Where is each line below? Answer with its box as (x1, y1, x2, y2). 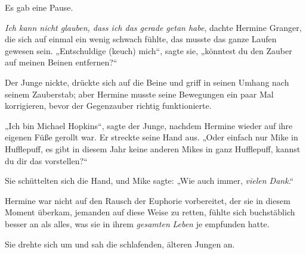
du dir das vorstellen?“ (5, 154, 88, 167)
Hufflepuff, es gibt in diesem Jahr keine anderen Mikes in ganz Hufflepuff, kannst (5, 142, 301, 155)
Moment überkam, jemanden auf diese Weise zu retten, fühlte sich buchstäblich (5, 206, 295, 218)
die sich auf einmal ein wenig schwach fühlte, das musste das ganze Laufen (5, 33, 277, 45)
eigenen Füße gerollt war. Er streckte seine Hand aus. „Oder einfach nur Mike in (5, 131, 298, 143)
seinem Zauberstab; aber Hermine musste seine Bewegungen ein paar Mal (5, 87, 274, 100)
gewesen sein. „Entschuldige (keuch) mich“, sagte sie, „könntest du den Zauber (5, 44, 292, 57)
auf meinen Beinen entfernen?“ (5, 56, 118, 68)
